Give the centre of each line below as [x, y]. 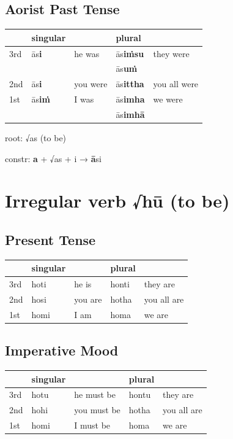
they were [171, 53]
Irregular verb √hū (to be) [117, 200]
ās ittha [130, 84]
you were [91, 84]
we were [168, 99]
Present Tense [50, 239]
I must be [92, 425]
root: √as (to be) [36, 138]
